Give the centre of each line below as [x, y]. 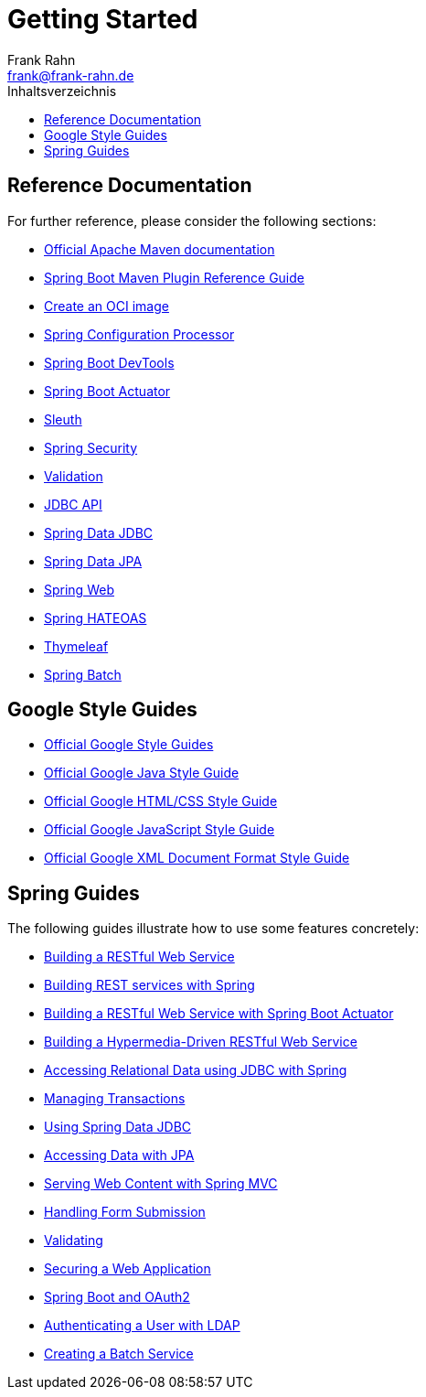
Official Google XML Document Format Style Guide [197, 858]
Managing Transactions [115, 1099]
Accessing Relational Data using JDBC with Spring [196, 1070]
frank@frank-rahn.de [71, 75]
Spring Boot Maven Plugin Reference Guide [174, 277]
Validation [74, 476]
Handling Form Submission [125, 1212]
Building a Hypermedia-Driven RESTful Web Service [201, 1042]
